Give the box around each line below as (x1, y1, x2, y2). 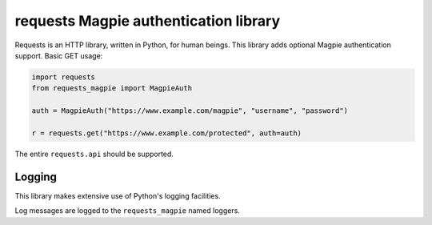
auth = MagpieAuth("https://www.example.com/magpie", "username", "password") (31, 106, 348, 115)
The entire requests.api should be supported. (14, 149, 174, 159)
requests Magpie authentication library (14, 12, 281, 30)
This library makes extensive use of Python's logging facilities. (14, 191, 221, 200)
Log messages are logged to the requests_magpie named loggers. (14, 206, 240, 215)
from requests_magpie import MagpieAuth (31, 84, 192, 93)
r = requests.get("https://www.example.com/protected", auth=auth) (31, 128, 302, 138)
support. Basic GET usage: (14, 50, 103, 60)
